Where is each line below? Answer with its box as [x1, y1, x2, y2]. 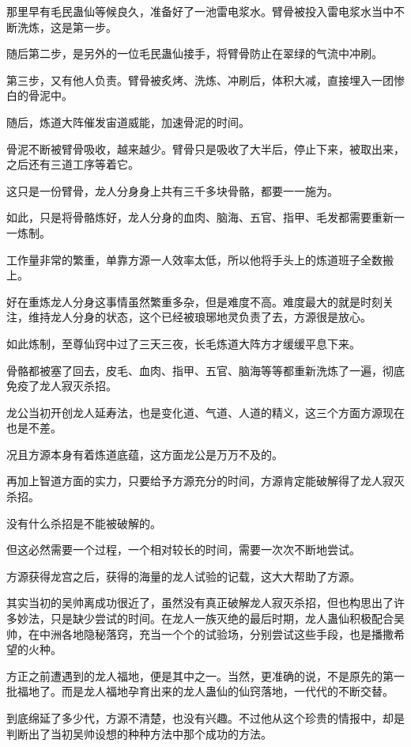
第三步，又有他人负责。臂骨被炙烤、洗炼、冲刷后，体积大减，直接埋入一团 [6, 71, 394, 88]
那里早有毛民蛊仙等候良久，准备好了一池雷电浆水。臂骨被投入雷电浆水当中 [6, 3, 394, 19]
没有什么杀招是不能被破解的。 [6, 514, 161, 531]
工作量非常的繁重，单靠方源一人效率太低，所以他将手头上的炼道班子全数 [6, 251, 383, 267]
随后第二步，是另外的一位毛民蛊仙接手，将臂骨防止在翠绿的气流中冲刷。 [6, 45, 383, 62]
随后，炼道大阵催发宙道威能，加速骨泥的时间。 [6, 113, 250, 130]
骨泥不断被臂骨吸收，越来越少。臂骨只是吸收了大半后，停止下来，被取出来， [6, 140, 405, 157]
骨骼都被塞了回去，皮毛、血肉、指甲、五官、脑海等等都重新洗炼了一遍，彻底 [6, 362, 405, 378]
